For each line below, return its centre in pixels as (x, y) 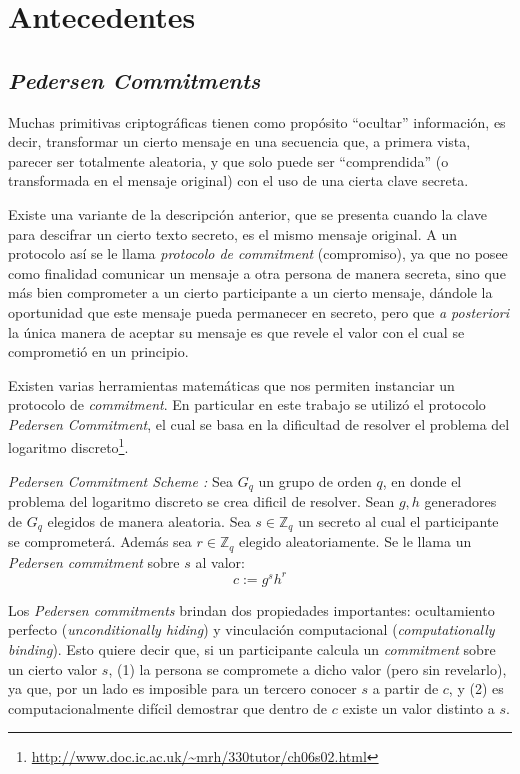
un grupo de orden (315, 480)
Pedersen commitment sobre (94, 561)
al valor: (220, 561)
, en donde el (422, 480)
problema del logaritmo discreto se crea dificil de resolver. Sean (201, 501)
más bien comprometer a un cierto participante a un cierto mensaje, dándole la (250, 292)
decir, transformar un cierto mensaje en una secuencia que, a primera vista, (239, 141)
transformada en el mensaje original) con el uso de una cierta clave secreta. (238, 180)
